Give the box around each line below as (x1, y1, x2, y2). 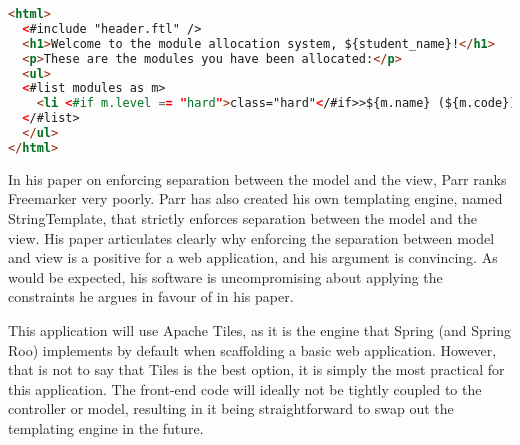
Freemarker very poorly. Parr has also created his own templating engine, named (8, 188, 503, 209)
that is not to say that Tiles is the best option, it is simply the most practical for (8, 359, 505, 380)
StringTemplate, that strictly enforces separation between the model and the (8, 207, 477, 228)
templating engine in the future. (8, 417, 204, 438)
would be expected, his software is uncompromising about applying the (8, 266, 443, 287)
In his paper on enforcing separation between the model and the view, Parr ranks (8, 168, 507, 189)
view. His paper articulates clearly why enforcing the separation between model (8, 227, 495, 248)
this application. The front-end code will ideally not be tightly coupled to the (8, 378, 482, 399)
